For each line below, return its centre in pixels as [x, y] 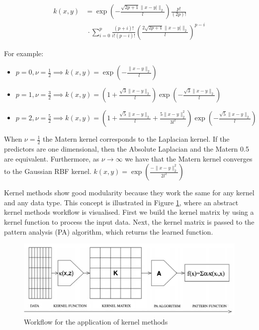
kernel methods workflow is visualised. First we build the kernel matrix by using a [129, 212]
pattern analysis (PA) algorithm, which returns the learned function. [109, 231]
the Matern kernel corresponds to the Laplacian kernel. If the [136, 139]
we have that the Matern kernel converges [189, 158]
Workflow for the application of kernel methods [96, 322]
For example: [24, 53]
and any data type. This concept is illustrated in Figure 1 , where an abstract [121, 202]
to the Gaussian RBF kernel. [48, 171]
